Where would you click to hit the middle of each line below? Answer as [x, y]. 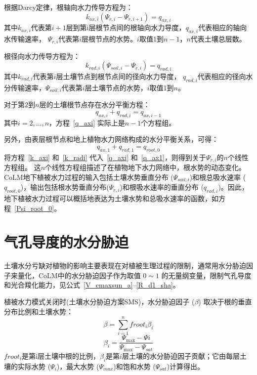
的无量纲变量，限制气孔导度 [206, 275]
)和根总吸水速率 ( [218, 177]
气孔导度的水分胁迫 [66, 242]
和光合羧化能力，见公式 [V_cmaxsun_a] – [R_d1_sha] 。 [92, 285]
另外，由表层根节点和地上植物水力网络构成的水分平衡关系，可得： [111, 139]
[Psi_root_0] [34, 208]
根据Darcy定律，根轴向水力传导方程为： [68, 7]
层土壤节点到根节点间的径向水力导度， [118, 76]
